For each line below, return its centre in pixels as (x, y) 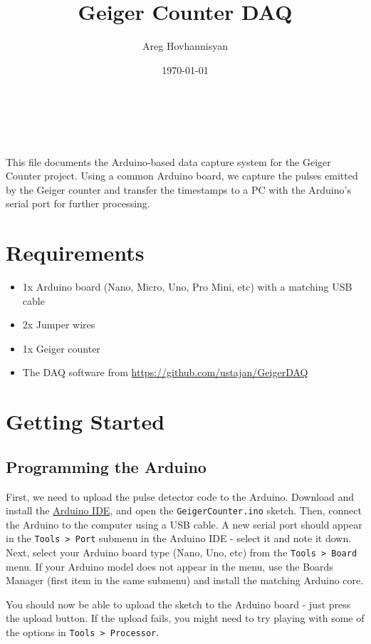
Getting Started (85, 421)
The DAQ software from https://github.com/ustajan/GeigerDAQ (165, 372)
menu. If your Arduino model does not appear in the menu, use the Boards (169, 566)
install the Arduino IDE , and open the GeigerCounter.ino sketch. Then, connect (184, 510)
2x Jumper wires (59, 324)
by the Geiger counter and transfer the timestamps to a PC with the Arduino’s (178, 189)
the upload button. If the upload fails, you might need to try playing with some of (185, 618)
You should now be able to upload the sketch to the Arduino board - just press (178, 604)
